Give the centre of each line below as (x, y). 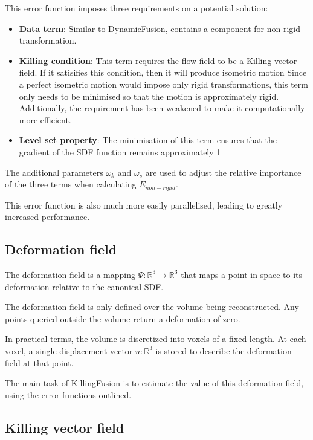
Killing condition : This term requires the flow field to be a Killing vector (158, 60)
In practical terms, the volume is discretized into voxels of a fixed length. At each (156, 339)
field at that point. (39, 362)
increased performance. (47, 217)
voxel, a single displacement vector (69, 350)
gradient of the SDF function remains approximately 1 (120, 151)
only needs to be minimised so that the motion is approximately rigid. (149, 96)
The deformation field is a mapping (70, 274)
